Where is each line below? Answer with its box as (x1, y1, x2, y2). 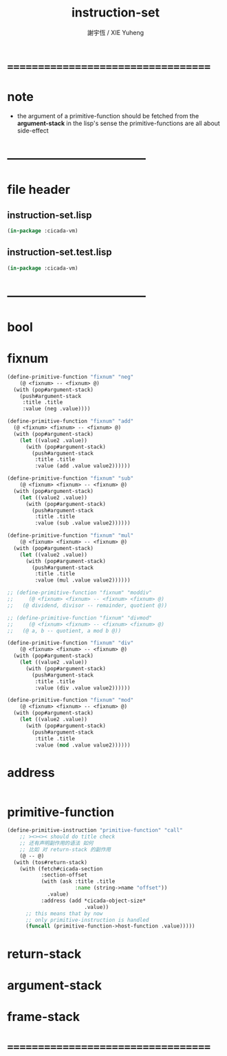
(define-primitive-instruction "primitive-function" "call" (7, 827, 184, 834)
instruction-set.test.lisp (7, 246, 112, 258)
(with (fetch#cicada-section (19, 865, 103, 872)
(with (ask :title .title (41, 878, 116, 885)
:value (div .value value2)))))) (34, 684, 131, 692)
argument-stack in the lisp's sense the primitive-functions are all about (17, 119, 220, 127)
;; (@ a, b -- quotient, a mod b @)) (7, 627, 122, 634)
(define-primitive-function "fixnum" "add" (7, 418, 134, 425)
